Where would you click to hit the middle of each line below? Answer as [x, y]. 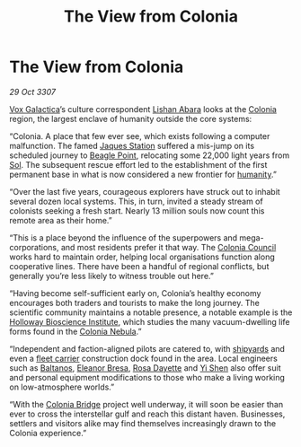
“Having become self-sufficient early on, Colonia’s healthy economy [135, 293]
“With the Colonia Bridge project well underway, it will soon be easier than [146, 404]
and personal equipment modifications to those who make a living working [147, 377]
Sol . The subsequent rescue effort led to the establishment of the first [138, 164]
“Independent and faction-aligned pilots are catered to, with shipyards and [147, 348]
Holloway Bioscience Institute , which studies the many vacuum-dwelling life [150, 321]
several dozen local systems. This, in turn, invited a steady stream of [136, 201]
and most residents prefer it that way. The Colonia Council [168, 247]
